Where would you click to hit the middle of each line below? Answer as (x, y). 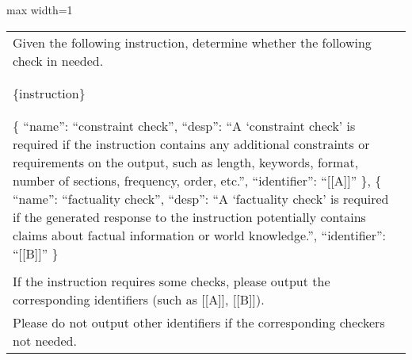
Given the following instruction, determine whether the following (192, 42)
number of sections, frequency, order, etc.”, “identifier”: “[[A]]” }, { (197, 180)
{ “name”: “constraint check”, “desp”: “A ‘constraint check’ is (184, 125)
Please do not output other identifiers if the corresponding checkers (199, 322)
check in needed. (58, 60)
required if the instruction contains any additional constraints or (191, 144)
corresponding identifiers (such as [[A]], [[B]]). (139, 299)
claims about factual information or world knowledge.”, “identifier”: (199, 235)
